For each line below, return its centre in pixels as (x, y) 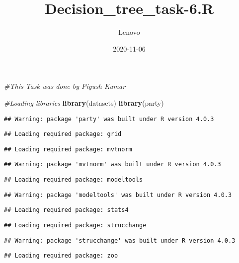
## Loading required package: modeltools (74, 180)
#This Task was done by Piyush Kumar (65, 86)
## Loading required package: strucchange (75, 226)
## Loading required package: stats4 (66, 210)
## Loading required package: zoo (61, 256)
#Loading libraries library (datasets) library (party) (84, 102)
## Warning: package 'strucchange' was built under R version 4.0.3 (120, 240)
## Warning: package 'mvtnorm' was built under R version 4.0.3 (113, 164)
